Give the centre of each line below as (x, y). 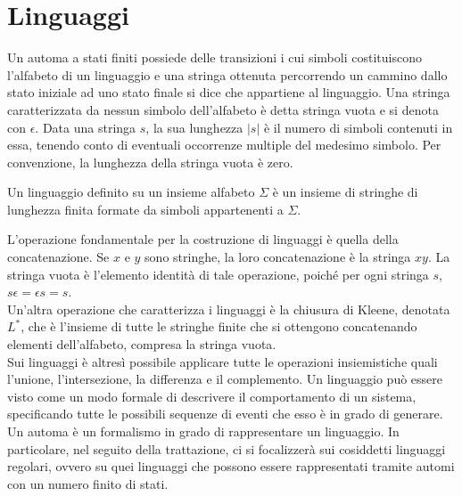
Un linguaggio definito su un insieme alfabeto (131, 192)
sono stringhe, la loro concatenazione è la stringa (278, 257)
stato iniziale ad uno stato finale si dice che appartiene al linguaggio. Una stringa (229, 92)
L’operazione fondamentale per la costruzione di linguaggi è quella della (203, 239)
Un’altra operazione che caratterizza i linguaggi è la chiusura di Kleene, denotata (229, 309)
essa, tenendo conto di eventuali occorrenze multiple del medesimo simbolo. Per (224, 145)
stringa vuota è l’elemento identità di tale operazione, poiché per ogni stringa (218, 274)
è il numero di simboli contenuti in (358, 127)
